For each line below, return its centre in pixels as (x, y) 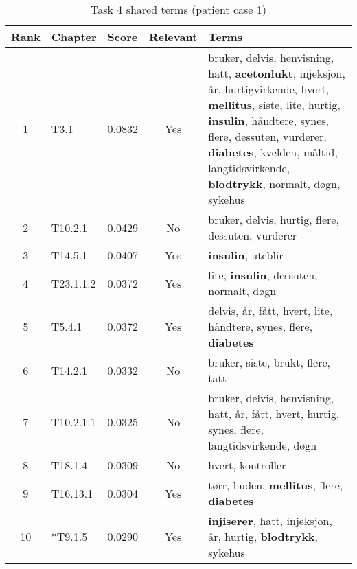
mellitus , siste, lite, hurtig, (274, 105)
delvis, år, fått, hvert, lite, (270, 311)
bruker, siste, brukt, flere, (269, 362)
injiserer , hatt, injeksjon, (270, 521)
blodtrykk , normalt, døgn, (274, 184)
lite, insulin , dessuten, (263, 275)
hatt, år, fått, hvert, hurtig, (274, 414)
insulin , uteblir (246, 255)
